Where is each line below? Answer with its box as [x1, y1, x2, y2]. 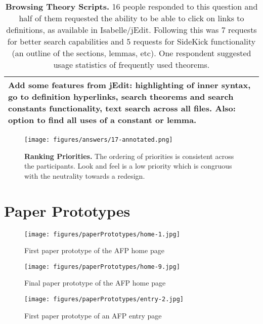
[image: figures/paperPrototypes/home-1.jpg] [24, 230, 180, 238]
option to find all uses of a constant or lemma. [8, 114, 197, 126]
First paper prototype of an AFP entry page [24, 310, 162, 320]
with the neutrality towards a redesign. [24, 170, 145, 181]
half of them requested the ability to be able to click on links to [19, 12, 244, 24]
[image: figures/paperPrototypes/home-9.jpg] [24, 263, 180, 270]
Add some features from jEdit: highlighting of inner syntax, [8, 79, 251, 91]
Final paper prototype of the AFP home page [24, 277, 166, 288]
